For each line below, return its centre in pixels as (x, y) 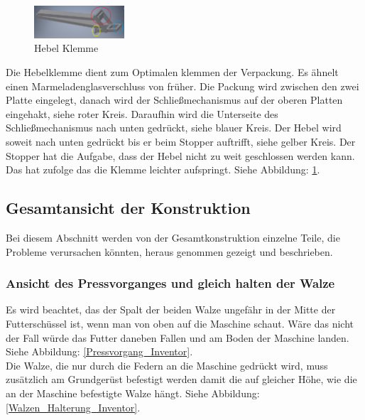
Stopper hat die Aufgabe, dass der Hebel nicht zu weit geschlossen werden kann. (180, 155)
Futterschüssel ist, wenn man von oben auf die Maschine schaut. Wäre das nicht (180, 324)
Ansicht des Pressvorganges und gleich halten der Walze (170, 283)
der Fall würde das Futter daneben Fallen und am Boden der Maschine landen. (178, 337)
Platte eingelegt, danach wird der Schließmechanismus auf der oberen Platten (174, 100)
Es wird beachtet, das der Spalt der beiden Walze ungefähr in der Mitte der (171, 309)
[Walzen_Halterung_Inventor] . (73, 407)
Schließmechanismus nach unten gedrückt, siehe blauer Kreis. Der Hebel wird (174, 128)
